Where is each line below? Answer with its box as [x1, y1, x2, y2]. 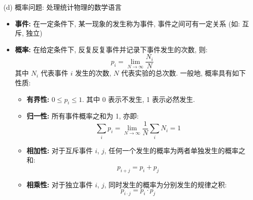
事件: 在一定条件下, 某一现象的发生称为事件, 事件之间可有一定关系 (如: [15, 18, 240, 28]
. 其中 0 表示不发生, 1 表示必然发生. [82, 94, 195, 104]
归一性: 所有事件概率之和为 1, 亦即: [26, 111, 139, 121]
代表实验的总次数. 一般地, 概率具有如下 [121, 68, 246, 78]
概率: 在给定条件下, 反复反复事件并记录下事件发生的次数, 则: [15, 44, 208, 54]
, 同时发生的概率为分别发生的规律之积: [104, 179, 227, 189]
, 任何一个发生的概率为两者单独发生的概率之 [104, 145, 246, 155]
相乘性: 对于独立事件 [26, 179, 93, 189]
